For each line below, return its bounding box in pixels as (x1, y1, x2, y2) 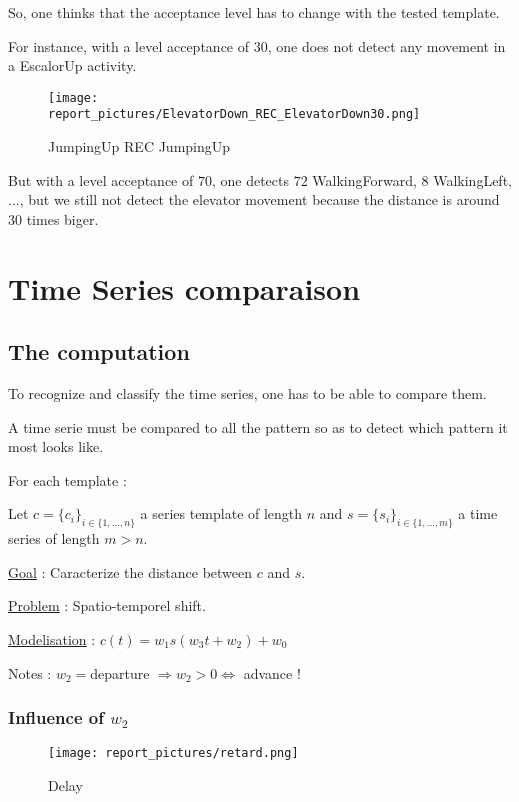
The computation (8, 336, 190, 367)
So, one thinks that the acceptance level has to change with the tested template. (8, 2, 500, 22)
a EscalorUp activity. (8, 55, 137, 76)
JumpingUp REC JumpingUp (48, 136, 231, 157)
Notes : (8, 662, 52, 683)
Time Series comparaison (8, 267, 361, 308)
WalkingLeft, (433, 169, 512, 190)
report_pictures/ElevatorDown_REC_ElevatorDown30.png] (48, 107, 421, 122)
